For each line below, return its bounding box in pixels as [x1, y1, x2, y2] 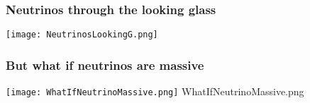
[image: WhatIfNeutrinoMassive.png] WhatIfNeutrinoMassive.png [6, 84, 304, 99]
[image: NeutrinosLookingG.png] [6, 30, 158, 40]
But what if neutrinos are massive [6, 56, 204, 73]
